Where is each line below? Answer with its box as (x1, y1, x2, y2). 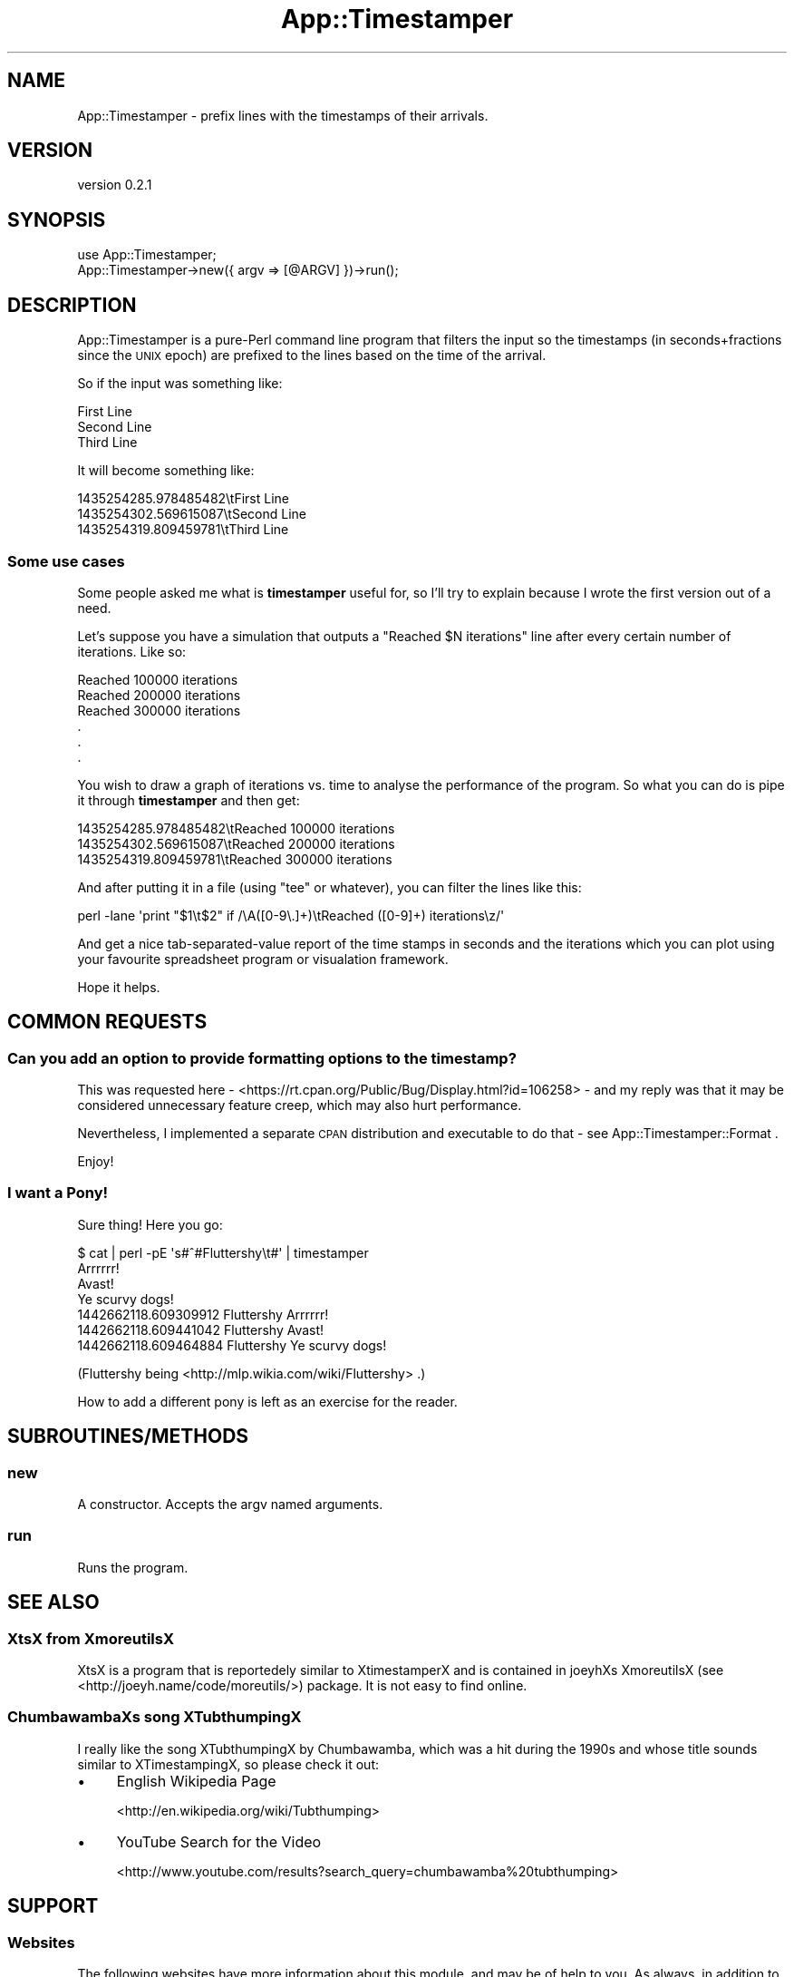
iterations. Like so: (77, 643, 187, 659)
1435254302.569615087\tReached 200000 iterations (77, 835, 395, 852)
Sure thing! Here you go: (77, 1216, 223, 1232)
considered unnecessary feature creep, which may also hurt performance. (77, 1097, 522, 1114)
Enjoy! (77, 1154, 114, 1170)
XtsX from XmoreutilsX (7, 1629, 175, 1648)
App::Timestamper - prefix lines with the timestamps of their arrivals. (77, 107, 489, 123)
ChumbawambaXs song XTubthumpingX (7, 1708, 302, 1727)
